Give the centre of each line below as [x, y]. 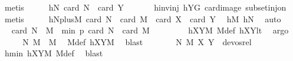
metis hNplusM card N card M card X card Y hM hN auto [143, 18]
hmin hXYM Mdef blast [54, 53]
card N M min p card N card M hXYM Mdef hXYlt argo [150, 30]
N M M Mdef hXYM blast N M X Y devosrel [137, 41]
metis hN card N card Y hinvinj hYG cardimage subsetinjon [145, 7]
